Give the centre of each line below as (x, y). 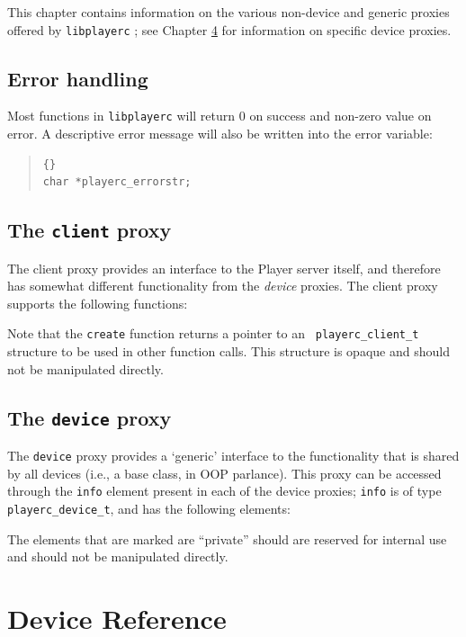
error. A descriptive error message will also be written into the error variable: (220, 134)
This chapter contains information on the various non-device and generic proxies (229, 12)
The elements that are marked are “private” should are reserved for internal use (227, 538)
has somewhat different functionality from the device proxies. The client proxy (223, 286)
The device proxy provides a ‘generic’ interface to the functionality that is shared (233, 456)
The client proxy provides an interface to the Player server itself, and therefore (224, 268)
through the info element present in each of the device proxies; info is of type (224, 491)
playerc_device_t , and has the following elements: (149, 508)
